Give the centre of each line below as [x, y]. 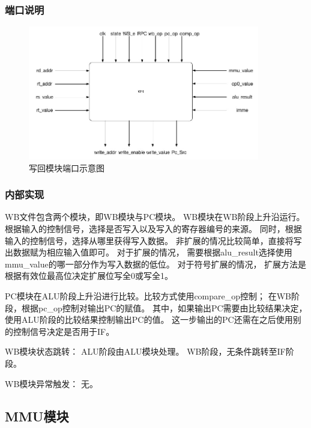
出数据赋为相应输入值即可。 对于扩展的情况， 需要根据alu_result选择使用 [149, 252]
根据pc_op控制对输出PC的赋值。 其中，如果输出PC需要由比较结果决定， [164, 307]
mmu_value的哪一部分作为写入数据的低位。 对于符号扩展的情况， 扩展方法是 [156, 264]
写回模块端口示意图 [67, 167]
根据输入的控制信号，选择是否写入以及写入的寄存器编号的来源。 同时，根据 [153, 228]
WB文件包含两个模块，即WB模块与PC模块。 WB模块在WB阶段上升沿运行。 [155, 217]
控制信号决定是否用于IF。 [64, 331]
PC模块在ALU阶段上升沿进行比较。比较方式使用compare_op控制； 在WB [148, 295]
